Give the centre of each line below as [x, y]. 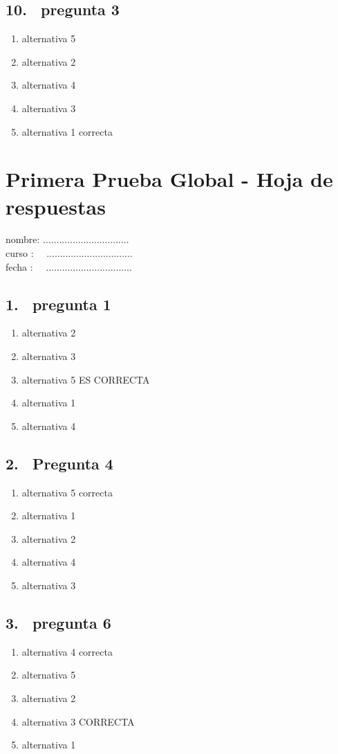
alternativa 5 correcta [67, 492]
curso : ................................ [69, 253]
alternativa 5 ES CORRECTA [86, 379]
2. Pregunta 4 [59, 463]
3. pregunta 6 [58, 622]
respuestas [56, 206]
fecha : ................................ [69, 266]
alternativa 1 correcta [67, 131]
